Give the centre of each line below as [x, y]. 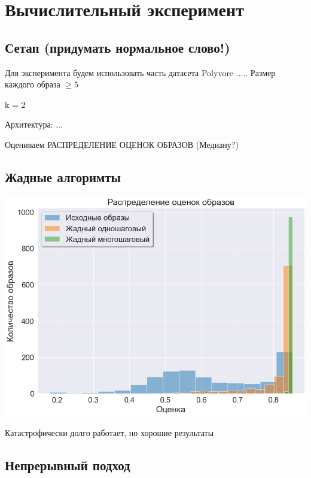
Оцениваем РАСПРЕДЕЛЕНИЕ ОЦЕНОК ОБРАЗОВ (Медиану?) [122, 144]
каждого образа [33, 84]
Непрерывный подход [68, 465]
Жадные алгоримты [63, 176]
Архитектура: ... [34, 124]
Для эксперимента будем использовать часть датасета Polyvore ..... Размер [140, 72]
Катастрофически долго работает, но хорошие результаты [109, 432]
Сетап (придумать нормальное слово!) [118, 47]
